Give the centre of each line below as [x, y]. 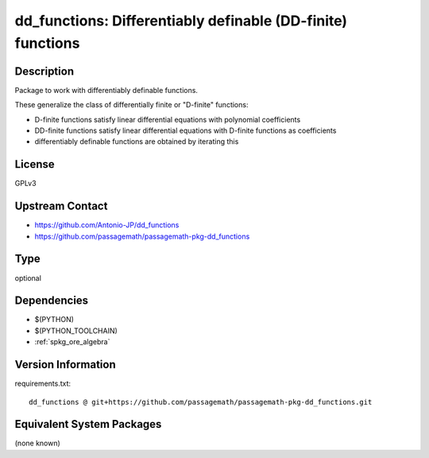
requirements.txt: [43, 384]
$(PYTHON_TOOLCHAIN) [76, 331]
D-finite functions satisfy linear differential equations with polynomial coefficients [168, 119]
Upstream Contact [61, 206]
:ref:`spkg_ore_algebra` [72, 342]
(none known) [38, 443]
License [35, 164]
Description [44, 71]
